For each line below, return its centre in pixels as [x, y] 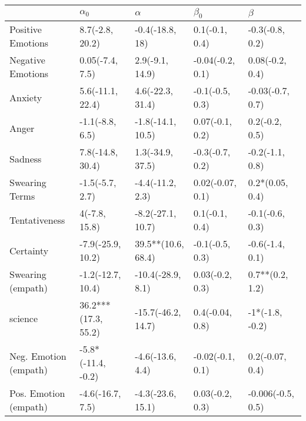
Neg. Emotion [38, 356]
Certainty [29, 250]
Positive [26, 29]
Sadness [26, 158]
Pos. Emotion [37, 393]
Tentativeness [37, 220]
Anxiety [26, 97]
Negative [27, 60]
